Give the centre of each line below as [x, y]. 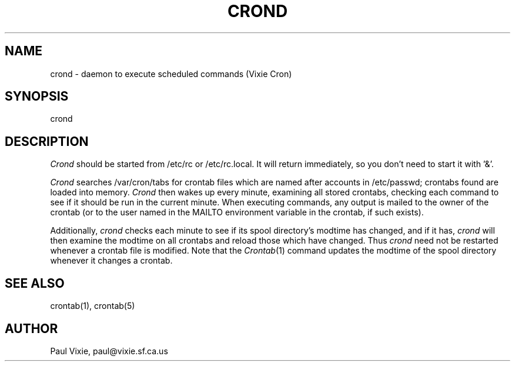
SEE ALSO [35, 283]
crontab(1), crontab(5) [93, 306]
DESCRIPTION [47, 141]
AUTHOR [31, 328]
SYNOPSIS [37, 97]
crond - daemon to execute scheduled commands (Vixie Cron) [171, 74]
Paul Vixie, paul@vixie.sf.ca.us [109, 351]
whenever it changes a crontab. [111, 261]
